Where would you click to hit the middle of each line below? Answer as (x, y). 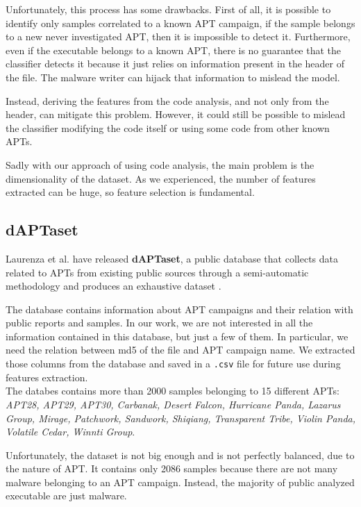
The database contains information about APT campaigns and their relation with (179, 309)
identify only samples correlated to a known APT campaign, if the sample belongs (180, 23)
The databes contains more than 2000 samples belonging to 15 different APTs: (173, 391)
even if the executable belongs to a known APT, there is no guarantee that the (174, 50)
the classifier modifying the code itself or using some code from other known (168, 127)
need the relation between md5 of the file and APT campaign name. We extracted (180, 350)
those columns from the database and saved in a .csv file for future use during (173, 364)
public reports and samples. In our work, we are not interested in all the (159, 323)
